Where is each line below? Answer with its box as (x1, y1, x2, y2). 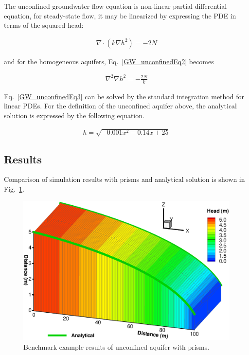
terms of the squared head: (4, 20, 84, 30)
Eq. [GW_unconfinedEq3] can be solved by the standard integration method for (4, 91, 244, 101)
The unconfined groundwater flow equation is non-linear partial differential (4, 1, 227, 11)
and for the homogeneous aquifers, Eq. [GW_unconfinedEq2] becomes (4, 56, 214, 66)
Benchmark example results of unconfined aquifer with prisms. (23, 342, 210, 352)
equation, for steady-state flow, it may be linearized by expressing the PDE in (4, 10, 236, 20)
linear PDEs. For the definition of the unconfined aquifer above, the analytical (4, 101, 237, 111)
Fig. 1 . (4, 183, 24, 194)
